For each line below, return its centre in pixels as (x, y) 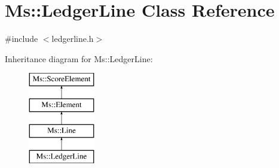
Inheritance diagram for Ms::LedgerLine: (79, 58)
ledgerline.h (73, 39)
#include (22, 39)
